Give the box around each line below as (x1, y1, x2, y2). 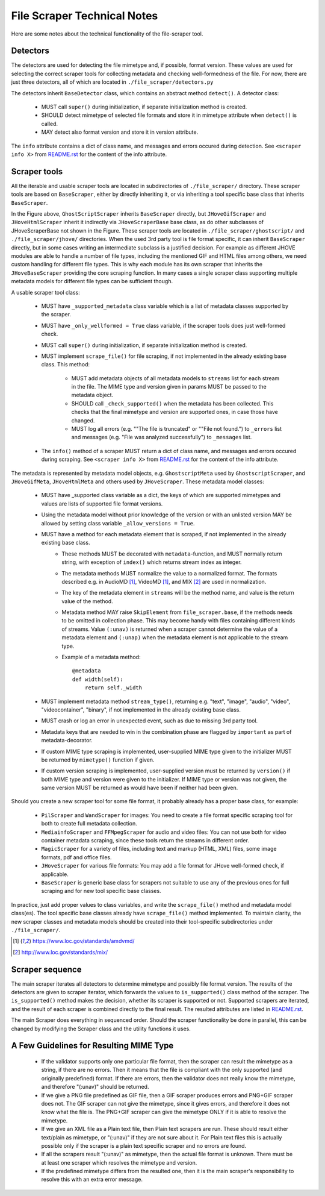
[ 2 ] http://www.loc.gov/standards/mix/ (13, 948, 108, 956)
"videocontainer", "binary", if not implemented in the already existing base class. (41, 706, 241, 713)
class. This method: (41, 361, 90, 368)
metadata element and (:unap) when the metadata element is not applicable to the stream (61, 634, 288, 641)
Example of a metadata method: (61, 654, 141, 661)
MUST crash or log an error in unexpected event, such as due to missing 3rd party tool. (41, 717, 258, 724)
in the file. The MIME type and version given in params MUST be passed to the (71, 383, 267, 390)
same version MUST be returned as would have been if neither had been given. (41, 784, 238, 792)
